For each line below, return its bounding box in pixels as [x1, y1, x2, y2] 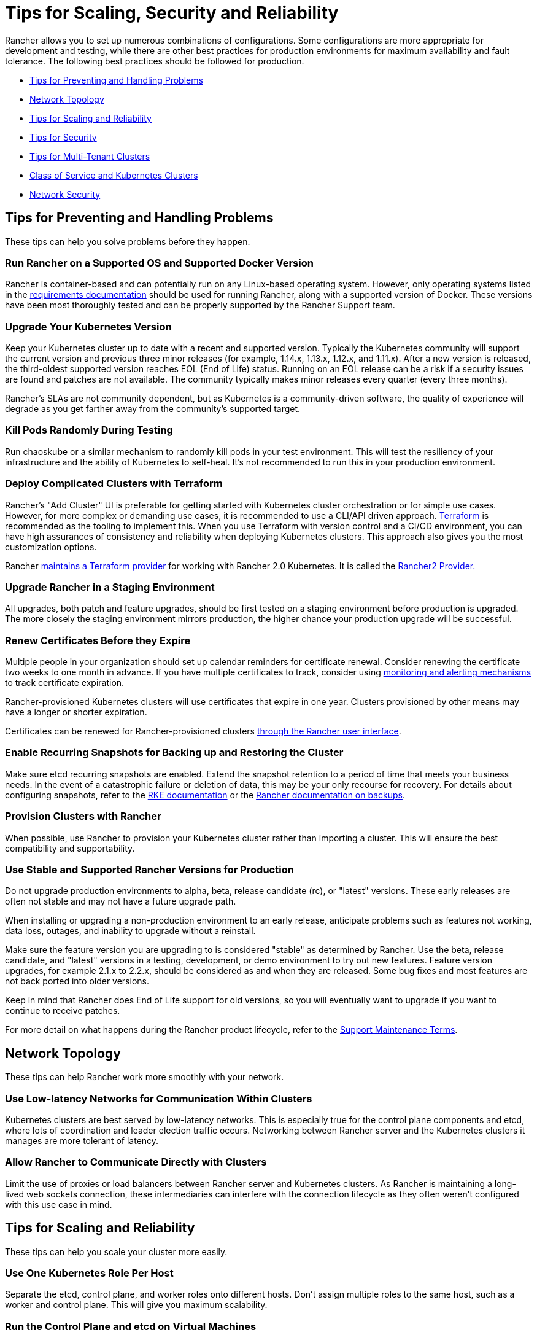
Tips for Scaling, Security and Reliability [5, 2, 339, 23]
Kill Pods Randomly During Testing [5, 424, 173, 437]
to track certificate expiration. [5, 677, 125, 688]
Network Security [29, 189, 101, 200]
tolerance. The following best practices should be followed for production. [5, 55, 304, 66]
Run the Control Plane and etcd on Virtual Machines [5, 1320, 257, 1333]
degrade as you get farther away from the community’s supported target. [5, 403, 301, 415]
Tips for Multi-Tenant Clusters [29, 150, 150, 162]
